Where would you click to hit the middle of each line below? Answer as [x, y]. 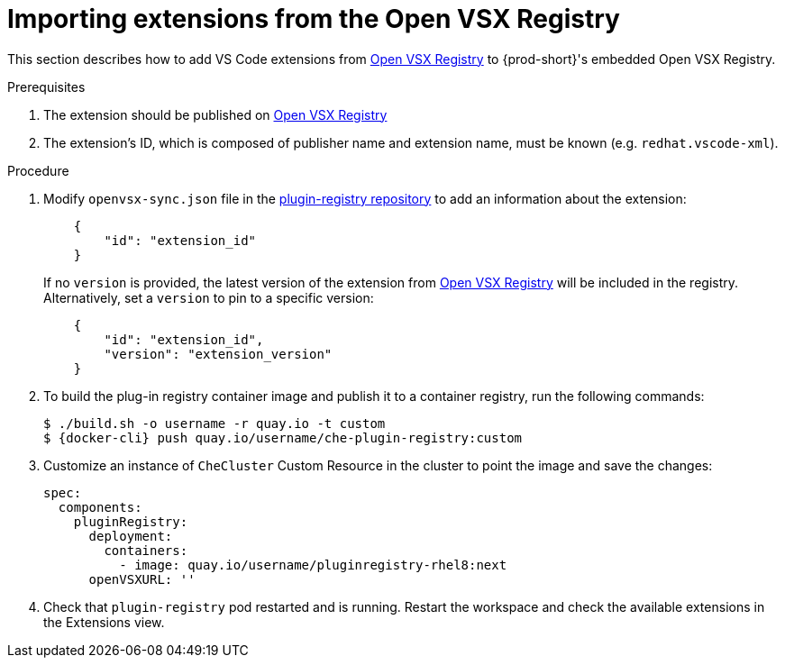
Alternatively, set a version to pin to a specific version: [209, 297]
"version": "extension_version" [218, 354]
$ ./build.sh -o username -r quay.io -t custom [215, 423]
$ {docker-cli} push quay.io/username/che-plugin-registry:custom [283, 437]
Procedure [38, 170]
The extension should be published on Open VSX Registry [215, 114]
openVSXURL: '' [142, 579]
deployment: [131, 536]
